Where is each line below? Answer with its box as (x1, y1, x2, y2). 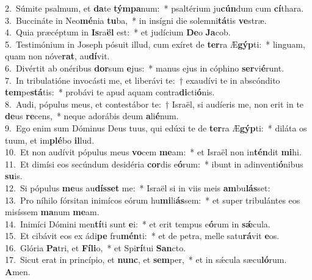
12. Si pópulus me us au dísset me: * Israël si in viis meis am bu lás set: (5, 181, 270, 194)
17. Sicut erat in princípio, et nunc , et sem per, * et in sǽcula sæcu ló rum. (5, 253, 287, 266)
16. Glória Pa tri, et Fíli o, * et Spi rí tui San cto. (5, 241, 186, 254)
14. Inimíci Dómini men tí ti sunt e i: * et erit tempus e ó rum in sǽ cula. (5, 217, 270, 230)
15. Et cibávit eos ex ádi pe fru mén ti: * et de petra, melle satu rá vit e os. (5, 229, 280, 242)
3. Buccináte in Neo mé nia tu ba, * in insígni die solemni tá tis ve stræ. (5, 13, 267, 26)
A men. (5, 265, 31, 278)
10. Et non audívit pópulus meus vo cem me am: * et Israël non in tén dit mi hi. (5, 146, 302, 158)
